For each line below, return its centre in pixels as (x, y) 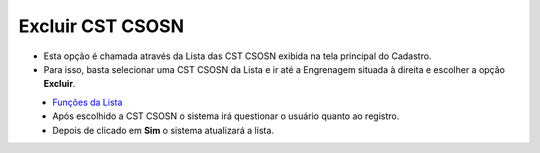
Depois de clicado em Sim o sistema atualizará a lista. (163, 130)
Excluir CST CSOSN (101, 26)
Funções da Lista (87, 102)
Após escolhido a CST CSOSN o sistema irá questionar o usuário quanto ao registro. (226, 116)
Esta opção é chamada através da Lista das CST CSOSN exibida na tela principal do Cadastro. (237, 56)
